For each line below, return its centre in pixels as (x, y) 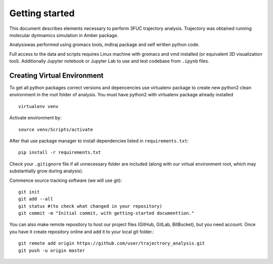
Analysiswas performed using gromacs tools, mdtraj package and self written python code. (104, 45)
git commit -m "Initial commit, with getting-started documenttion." (106, 213)
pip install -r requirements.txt (60, 153)
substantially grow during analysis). (46, 171)
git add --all (36, 199)
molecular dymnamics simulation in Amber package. (64, 35)
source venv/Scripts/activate (56, 129)
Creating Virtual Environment (56, 75)
